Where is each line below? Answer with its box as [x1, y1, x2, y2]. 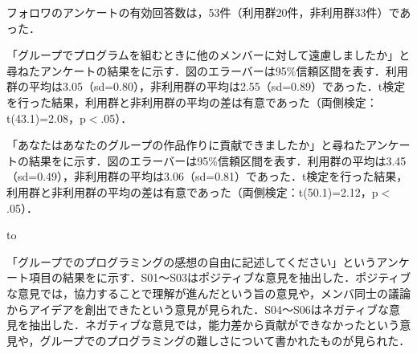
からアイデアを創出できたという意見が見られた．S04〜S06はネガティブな [6, 300, 390, 317]
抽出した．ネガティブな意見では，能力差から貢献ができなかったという [28, 316, 400, 333]
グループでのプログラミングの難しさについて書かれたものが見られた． [39, 332, 411, 348]
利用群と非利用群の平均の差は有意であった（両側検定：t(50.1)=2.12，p [6, 183, 378, 200]
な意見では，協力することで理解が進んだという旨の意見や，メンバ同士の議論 [6, 284, 411, 301]
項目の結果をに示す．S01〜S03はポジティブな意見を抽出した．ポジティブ [28, 269, 411, 286]
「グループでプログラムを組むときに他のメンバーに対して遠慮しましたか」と [6, 47, 411, 63]
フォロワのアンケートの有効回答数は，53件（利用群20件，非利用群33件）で [6, 4, 400, 20]
